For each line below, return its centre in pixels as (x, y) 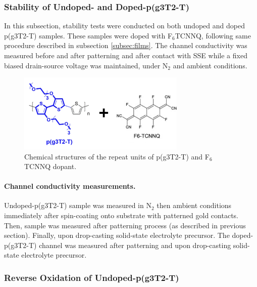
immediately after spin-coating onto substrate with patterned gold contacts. (121, 215)
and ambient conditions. (210, 65)
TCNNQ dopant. (50, 166)
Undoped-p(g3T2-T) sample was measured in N (78, 205)
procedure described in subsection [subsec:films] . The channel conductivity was (126, 45)
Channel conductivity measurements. (70, 186)
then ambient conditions (194, 205)
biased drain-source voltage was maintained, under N (86, 65)
